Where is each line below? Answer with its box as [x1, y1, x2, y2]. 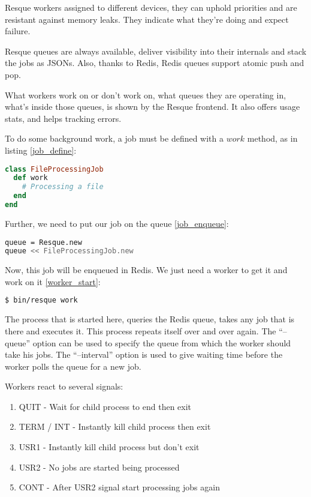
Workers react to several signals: [5, 380, 123, 393]
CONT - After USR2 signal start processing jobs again [19, 481, 220, 493]
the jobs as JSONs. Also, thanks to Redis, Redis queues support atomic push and [5, 56, 304, 69]
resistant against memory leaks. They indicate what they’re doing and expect [5, 13, 289, 25]
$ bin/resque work [5, 296, 78, 305]
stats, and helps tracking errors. [5, 112, 122, 124]
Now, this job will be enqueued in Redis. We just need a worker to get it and [5, 264, 288, 276]
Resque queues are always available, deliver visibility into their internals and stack [5, 44, 307, 57]
